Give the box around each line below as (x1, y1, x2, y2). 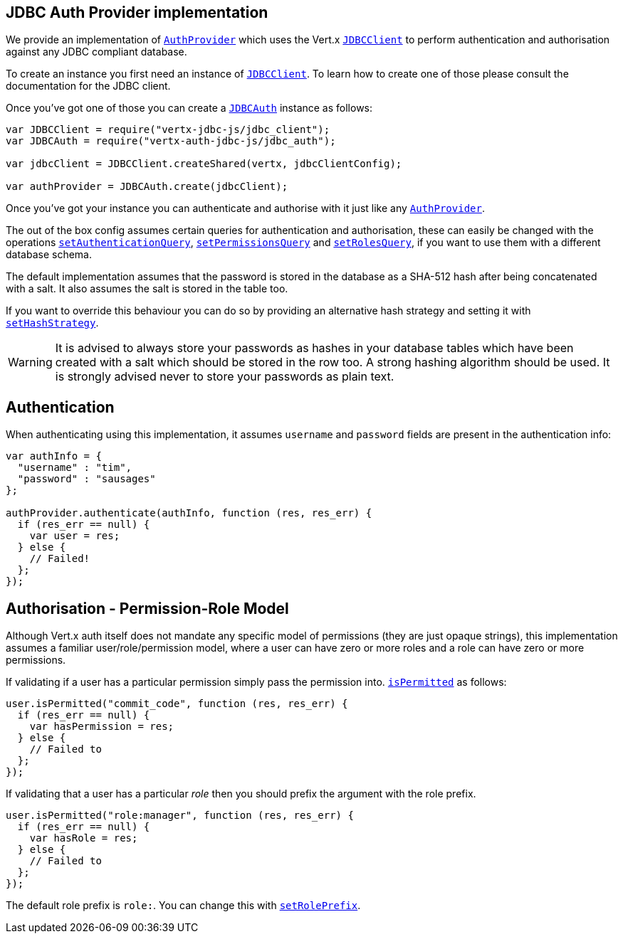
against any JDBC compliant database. (6, 46, 187, 58)
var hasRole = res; (29, 832, 138, 844)
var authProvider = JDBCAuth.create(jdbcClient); (6, 181, 288, 193)
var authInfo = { (6, 450, 102, 462)
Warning (8, 355, 53, 370)
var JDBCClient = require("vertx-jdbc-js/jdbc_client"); (6, 124, 330, 136)
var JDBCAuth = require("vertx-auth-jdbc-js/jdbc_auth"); (6, 135, 336, 147)
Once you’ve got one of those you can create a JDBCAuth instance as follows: (6, 102, 373, 115)
